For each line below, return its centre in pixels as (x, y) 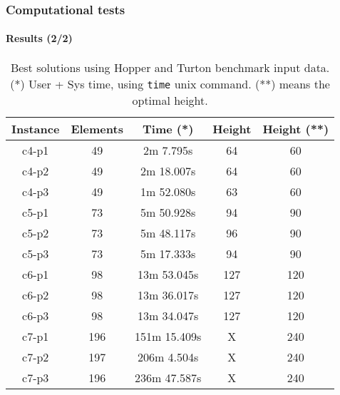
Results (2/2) (39, 38)
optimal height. (170, 100)
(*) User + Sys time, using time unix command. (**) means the (170, 83)
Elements (97, 128)
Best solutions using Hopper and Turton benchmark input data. (170, 67)
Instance (36, 128)
